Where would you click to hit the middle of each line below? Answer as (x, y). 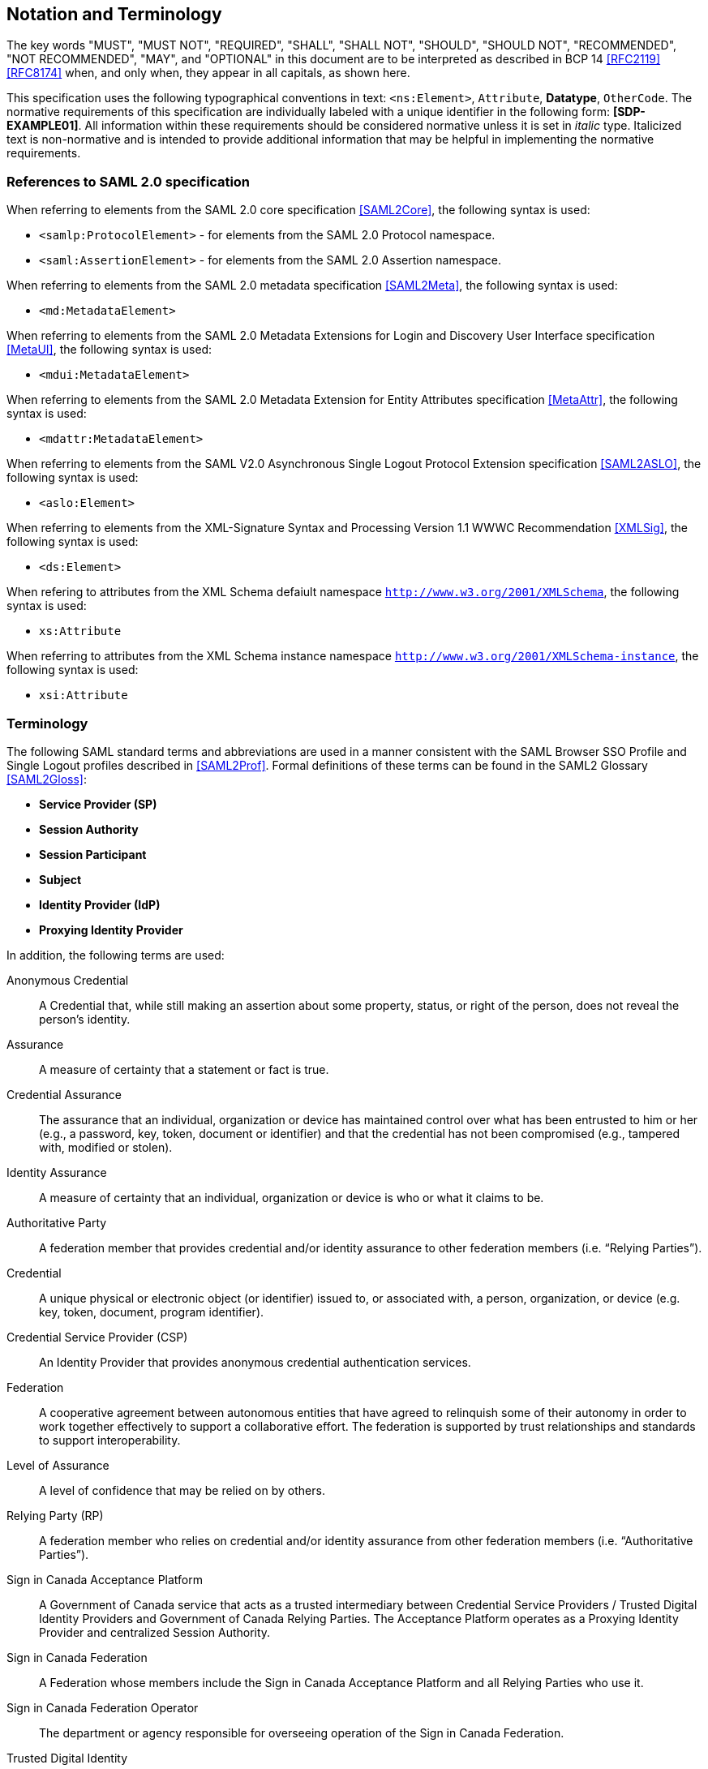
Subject (60, 879)
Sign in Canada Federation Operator (103, 1707)
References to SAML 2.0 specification (129, 181)
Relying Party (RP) (55, 1515)
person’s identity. (85, 1019)
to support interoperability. (110, 1440)
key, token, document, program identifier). (152, 1312)
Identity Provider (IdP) (100, 904)
